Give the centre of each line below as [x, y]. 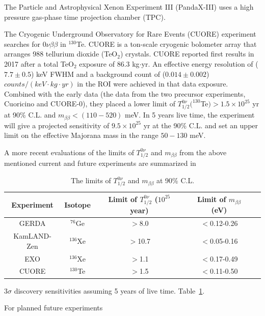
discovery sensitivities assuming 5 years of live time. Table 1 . [109, 290]
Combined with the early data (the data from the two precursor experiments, [125, 93]
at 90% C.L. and [30, 115]
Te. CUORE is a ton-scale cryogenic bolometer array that [166, 44]
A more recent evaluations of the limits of [69, 152]
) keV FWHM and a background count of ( [98, 74]
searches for [22, 44]
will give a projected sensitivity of [57, 125]
